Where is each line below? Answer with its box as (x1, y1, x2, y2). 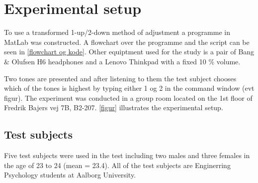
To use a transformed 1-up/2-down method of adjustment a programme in (4, 27, 230, 37)
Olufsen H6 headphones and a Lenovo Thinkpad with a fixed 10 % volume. (11, 56, 241, 66)
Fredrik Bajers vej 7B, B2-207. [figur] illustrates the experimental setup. (4, 102, 223, 113)
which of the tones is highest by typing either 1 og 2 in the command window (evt (4, 83, 255, 93)
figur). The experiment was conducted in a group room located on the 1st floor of (4, 92, 253, 103)
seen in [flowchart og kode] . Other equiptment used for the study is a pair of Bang (4, 46, 255, 57)
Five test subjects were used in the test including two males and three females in (4, 150, 250, 161)
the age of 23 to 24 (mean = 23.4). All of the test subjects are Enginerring (4, 160, 231, 170)
